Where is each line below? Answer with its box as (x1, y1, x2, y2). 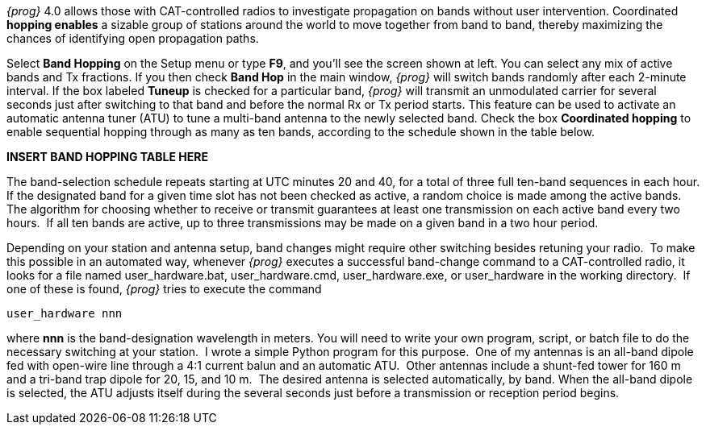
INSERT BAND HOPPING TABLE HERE (6, 150, 208, 164)
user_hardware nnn (6, 307, 123, 320)
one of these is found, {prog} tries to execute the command (6, 282, 322, 296)
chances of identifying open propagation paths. (6, 31, 259, 45)
